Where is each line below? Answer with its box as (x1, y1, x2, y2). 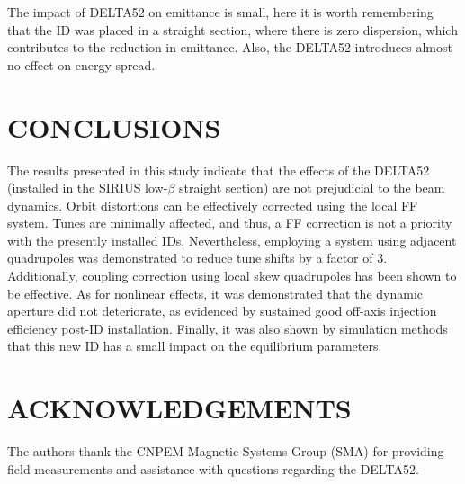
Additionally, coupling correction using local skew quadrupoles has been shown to (7, 266, 457, 285)
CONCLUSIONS (7, 108, 221, 145)
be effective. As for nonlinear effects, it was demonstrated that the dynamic (7, 283, 423, 302)
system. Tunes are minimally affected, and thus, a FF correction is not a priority (7, 213, 452, 232)
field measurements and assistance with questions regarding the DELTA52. (7, 459, 419, 478)
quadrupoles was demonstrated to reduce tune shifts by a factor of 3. (7, 248, 388, 267)
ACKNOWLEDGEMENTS (7, 390, 352, 426)
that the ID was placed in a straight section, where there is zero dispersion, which (7, 20, 458, 39)
